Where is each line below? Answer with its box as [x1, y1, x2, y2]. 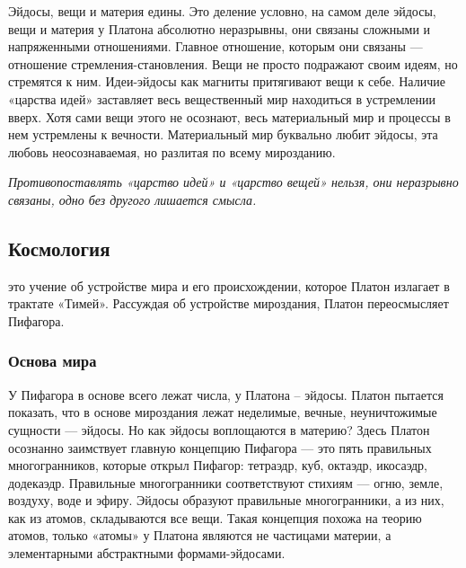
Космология [8, 234, 110, 262]
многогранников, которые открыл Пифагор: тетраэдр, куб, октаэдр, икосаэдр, [8, 456, 427, 475]
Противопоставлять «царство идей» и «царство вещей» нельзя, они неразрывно [8, 173, 459, 191]
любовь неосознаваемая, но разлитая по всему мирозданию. [8, 142, 336, 161]
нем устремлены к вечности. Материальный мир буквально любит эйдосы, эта [8, 125, 438, 144]
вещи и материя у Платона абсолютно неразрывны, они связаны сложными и [8, 19, 431, 38]
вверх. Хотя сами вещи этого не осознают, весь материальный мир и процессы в [8, 107, 451, 126]
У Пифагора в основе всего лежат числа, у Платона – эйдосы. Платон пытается [8, 385, 444, 404]
